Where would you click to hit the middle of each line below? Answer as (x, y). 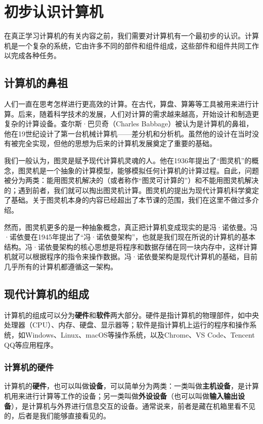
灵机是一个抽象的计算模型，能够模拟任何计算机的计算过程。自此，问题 (142, 170)
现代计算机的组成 (47, 294)
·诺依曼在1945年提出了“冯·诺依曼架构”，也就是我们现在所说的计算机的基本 (130, 237)
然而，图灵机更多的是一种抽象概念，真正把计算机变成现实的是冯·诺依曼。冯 (131, 227)
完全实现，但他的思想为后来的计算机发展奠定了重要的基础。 (117, 143)
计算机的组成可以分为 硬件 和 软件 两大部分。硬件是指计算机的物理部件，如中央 (131, 315)
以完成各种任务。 (32, 55)
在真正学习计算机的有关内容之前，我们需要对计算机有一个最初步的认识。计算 (131, 36)
